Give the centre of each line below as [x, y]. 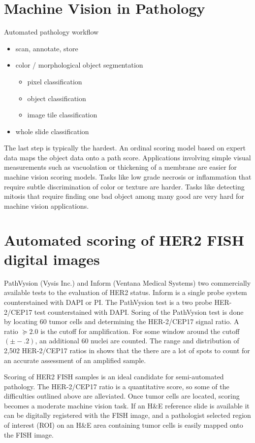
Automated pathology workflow [51, 32]
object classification [57, 98]
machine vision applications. [47, 205]
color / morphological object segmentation [79, 65]
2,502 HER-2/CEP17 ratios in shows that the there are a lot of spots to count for [127, 350]
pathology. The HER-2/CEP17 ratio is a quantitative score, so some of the [117, 386]
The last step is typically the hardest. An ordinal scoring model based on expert [125, 148]
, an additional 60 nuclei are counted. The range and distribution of [137, 341]
